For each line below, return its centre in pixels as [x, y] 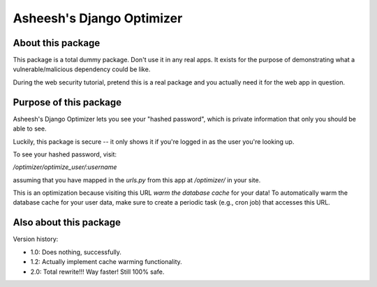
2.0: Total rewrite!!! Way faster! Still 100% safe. [97, 272]
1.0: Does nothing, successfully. [76, 252]
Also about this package [67, 222]
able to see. [30, 128]
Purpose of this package [67, 102]
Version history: [36, 239]
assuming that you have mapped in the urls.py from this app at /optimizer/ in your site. [137, 180]
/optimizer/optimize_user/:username [65, 167]
